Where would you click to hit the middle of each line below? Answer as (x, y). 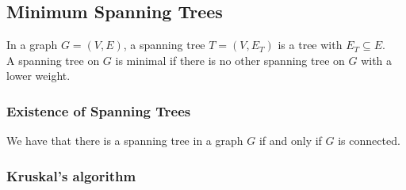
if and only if (290, 141)
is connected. (369, 141)
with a (377, 60)
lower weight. (38, 76)
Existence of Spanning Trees (99, 110)
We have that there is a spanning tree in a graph (125, 141)
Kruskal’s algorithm (71, 175)
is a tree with (310, 45)
